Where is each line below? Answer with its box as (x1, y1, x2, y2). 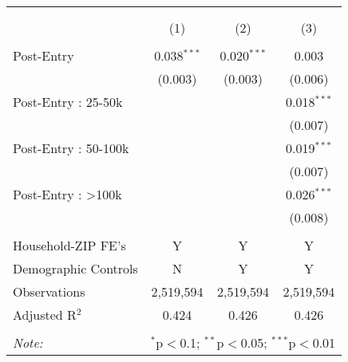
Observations (13, 282, 85, 301)
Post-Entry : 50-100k (13, 139, 129, 157)
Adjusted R (13, 305, 77, 324)
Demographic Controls (13, 259, 138, 277)
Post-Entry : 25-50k (13, 92, 123, 111)
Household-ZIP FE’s (13, 236, 126, 254)
